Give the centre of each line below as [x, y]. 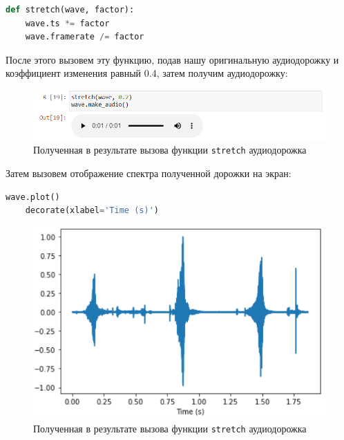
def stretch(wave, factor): [70, 10]
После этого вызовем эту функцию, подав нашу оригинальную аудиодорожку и [172, 59]
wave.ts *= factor [67, 23]
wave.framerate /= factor [85, 37]
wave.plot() [33, 197]
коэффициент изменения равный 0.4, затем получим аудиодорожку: [147, 73]
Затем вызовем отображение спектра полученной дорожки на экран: [149, 173]
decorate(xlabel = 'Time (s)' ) [92, 211]
